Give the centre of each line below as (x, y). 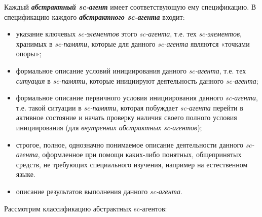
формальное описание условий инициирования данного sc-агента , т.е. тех (131, 70)
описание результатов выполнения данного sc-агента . (99, 191)
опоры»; (29, 53)
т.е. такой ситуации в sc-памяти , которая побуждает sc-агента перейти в (129, 107)
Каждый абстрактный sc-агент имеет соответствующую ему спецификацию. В (130, 7)
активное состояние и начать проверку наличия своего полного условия (126, 117)
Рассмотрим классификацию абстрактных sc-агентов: (86, 208)
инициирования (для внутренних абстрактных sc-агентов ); (109, 127)
